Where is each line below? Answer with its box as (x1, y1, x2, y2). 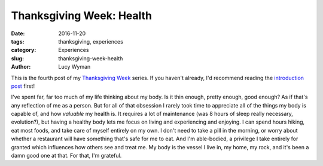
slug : (11, 54, 24, 62)
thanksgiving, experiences (58, 38, 124, 45)
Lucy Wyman (58, 63, 91, 70)
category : (11, 47, 36, 54)
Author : (11, 63, 31, 70)
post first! (11, 82, 35, 90)
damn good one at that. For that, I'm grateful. (11, 152, 122, 159)
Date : (11, 30, 25, 37)
